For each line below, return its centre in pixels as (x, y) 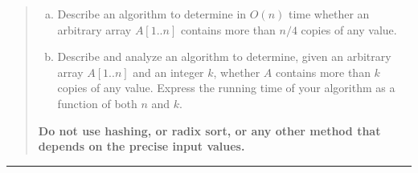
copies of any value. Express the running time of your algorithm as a (226, 88)
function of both (97, 103)
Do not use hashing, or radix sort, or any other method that (209, 130)
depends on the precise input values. (141, 146)
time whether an (329, 14)
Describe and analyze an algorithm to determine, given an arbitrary (224, 56)
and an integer (168, 72)
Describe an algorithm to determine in (152, 14)
